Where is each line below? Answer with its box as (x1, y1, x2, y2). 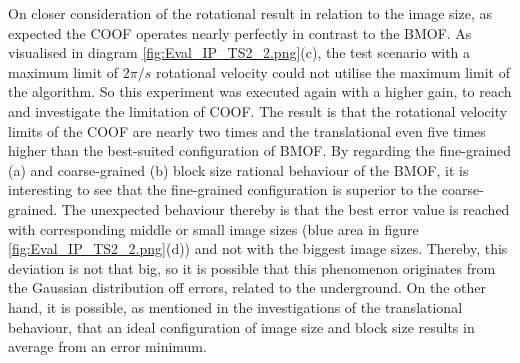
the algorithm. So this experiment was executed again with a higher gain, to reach (8, 81, 512, 102)
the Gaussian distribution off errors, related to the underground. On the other (8, 277, 486, 298)
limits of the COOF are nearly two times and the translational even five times (8, 120, 486, 141)
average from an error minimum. (8, 336, 207, 357)
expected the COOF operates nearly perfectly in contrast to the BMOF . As (8, 22, 472, 43)
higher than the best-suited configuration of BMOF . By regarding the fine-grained (8, 140, 512, 161)
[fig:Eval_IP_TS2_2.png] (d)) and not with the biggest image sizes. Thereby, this (8, 238, 508, 259)
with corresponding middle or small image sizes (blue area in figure (8, 218, 419, 239)
